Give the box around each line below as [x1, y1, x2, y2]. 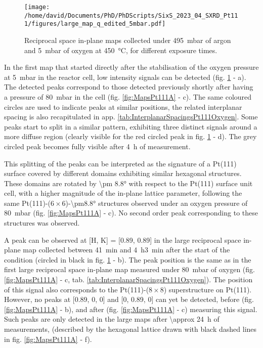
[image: [24, 4, 50, 11]
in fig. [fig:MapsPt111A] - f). [4, 333, 92, 344]
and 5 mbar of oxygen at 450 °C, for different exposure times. [24, 45, 217, 55]
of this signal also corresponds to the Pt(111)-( [4, 284, 149, 294]
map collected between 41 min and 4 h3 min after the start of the [23, 244, 230, 255]
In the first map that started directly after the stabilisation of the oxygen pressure [4, 62, 259, 72]
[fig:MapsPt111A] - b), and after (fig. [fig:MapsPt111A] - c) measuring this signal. [4, 303, 257, 314]
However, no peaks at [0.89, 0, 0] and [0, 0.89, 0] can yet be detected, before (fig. [4, 294, 254, 304]
